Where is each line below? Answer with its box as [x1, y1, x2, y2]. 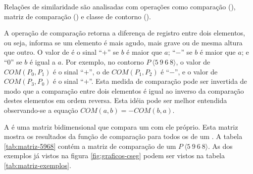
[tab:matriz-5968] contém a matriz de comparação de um [4, 140, 176, 151]
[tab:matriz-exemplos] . [4, 160, 71, 170]
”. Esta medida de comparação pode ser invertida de [89, 76, 247, 86]
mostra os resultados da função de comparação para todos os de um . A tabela [4, 131, 243, 141]
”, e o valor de [174, 66, 218, 76]
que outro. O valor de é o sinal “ [4, 47, 102, 57]
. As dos [208, 140, 233, 151]
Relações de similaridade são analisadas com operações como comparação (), [4, 1, 236, 11]
